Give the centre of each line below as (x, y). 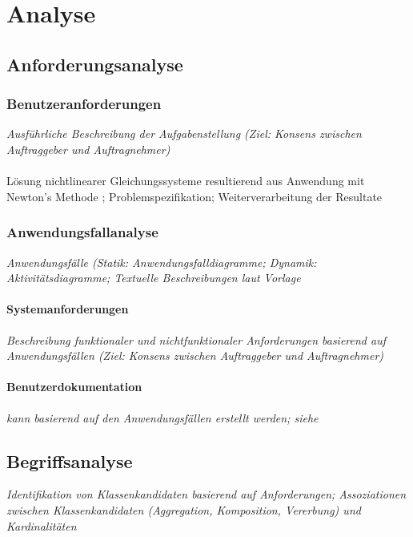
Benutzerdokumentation (74, 387)
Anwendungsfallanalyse (82, 232)
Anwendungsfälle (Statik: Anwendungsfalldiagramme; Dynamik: (162, 262)
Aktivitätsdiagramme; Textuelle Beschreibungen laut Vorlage (154, 278)
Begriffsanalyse (70, 460)
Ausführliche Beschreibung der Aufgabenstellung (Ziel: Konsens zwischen (184, 133)
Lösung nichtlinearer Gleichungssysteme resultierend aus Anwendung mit (186, 181)
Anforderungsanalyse (95, 64)
